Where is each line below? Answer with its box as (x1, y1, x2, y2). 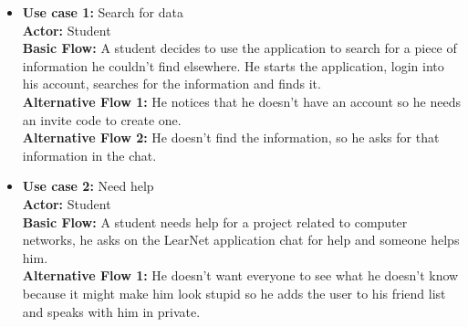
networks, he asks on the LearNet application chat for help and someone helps (22, 230, 460, 249)
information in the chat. (22, 145, 157, 164)
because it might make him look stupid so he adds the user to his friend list (22, 283, 446, 302)
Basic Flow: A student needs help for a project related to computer (22, 212, 408, 231)
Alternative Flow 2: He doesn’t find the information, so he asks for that (22, 128, 440, 147)
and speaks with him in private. (22, 301, 201, 321)
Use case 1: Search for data (22, 3, 183, 21)
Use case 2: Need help (22, 176, 154, 195)
